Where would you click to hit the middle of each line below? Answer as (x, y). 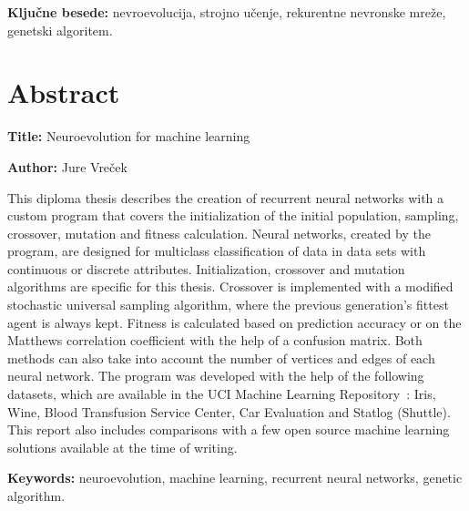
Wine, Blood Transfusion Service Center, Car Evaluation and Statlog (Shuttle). (229, 411)
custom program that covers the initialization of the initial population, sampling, (233, 215)
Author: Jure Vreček (67, 166)
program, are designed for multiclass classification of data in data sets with (217, 251)
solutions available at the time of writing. (122, 447)
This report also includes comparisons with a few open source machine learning (229, 429)
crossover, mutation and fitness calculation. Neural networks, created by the (219, 233)
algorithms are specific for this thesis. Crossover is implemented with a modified (230, 286)
